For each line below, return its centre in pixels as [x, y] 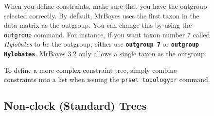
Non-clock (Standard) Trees [75, 106]
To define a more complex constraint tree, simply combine [90, 70]
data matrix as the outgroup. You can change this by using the [98, 25]
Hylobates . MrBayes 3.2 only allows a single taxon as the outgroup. [105, 54]
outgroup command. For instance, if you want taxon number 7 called [107, 34]
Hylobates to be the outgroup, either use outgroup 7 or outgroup [101, 44]
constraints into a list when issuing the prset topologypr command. [107, 79]
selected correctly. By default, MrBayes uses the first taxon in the [102, 15]
